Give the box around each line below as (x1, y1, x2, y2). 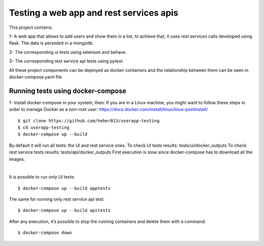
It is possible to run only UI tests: (9, 174, 75, 180)
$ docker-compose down (18, 230, 72, 236)
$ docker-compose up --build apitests (18, 208, 111, 213)
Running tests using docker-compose (9, 87, 127, 95)
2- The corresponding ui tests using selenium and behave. (9, 49, 127, 55)
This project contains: (9, 24, 53, 30)
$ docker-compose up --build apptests (18, 185, 111, 191)
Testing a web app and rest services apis (9, 7, 178, 18)
